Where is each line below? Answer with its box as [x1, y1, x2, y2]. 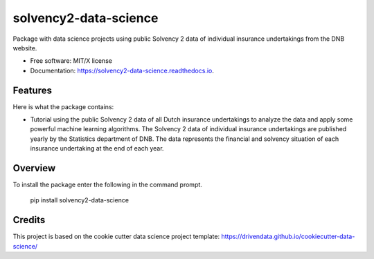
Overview [12, 162, 56, 174]
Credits [12, 214, 46, 226]
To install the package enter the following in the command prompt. [12, 180, 202, 189]
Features [12, 84, 52, 96]
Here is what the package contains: [12, 102, 114, 111]
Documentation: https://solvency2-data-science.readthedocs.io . [30, 66, 214, 75]
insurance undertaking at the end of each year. [30, 144, 164, 153]
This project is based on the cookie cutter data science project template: [12, 232, 220, 241]
